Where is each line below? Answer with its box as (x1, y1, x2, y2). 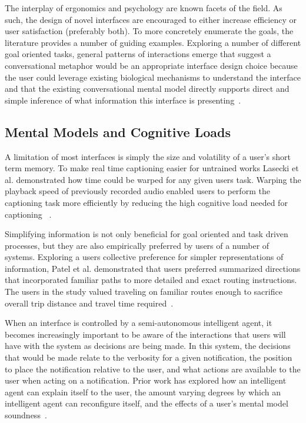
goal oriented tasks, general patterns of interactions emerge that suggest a (5, 48, 271, 60)
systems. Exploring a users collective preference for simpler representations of (5, 251, 284, 263)
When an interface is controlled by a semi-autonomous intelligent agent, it (5, 317, 272, 329)
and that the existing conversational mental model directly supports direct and (5, 82, 290, 95)
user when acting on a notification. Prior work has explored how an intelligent (5, 374, 287, 387)
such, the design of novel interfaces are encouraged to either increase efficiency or (5, 13, 297, 25)
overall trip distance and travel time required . (5, 297, 174, 309)
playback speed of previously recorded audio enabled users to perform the (5, 185, 270, 197)
